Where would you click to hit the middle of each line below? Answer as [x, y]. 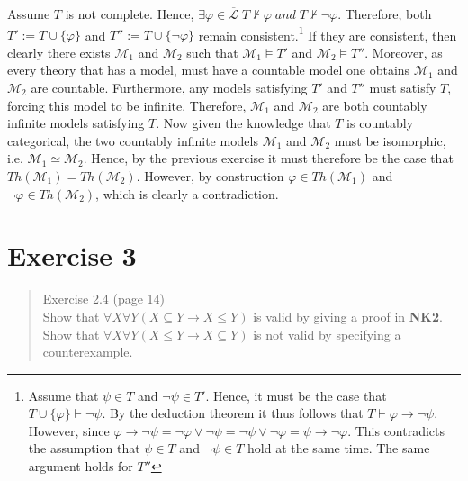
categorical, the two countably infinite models [133, 140]
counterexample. [88, 352]
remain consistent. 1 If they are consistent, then [328, 33]
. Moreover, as [404, 52]
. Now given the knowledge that [243, 123]
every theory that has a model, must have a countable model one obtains [209, 70]
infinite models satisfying [76, 123]
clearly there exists [59, 52]
